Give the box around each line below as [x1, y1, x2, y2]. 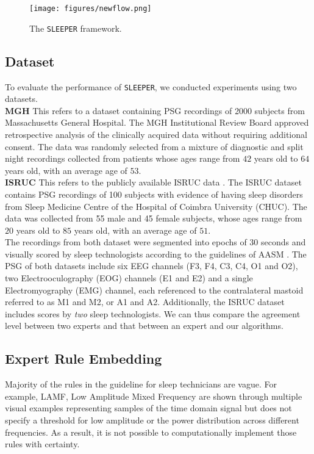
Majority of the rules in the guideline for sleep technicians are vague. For [5, 378, 277, 391]
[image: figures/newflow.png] [29, 4, 152, 13]
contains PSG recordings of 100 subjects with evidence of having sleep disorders [5, 187, 303, 200]
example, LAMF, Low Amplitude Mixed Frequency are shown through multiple [5, 389, 302, 402]
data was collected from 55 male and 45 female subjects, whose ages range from [5, 212, 302, 225]
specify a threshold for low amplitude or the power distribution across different [5, 414, 299, 427]
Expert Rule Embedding [5, 349, 162, 368]
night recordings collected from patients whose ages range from [5, 152, 240, 165]
